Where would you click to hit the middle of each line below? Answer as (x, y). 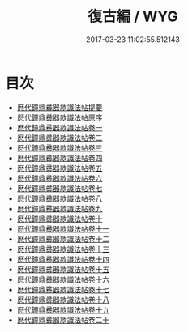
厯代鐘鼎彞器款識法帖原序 (60, 117)
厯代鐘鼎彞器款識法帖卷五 (60, 168)
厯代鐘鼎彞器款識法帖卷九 (60, 208)
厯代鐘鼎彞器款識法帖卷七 (60, 188)
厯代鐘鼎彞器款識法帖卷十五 (63, 269)
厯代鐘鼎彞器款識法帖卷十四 (63, 259)
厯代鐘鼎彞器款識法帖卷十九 (63, 309)
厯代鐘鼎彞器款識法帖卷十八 (63, 300)
